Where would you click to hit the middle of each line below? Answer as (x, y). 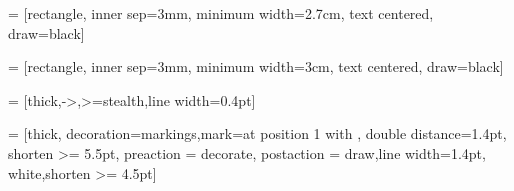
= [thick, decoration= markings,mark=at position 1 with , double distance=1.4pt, (257, 133)
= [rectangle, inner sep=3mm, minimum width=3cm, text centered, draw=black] (256, 66)
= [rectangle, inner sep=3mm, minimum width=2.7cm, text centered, (221, 13)
